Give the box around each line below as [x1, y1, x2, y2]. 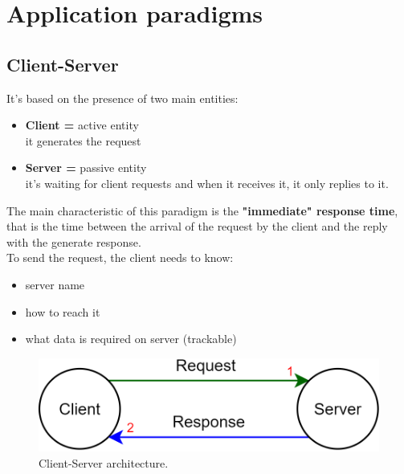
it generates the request [25, 132, 141, 149]
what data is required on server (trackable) [25, 330, 237, 347]
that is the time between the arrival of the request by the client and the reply [6, 218, 388, 235]
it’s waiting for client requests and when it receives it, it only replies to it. [25, 174, 389, 191]
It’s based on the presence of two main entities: [6, 89, 239, 106]
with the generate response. [6, 233, 141, 250]
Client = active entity [25, 116, 139, 133]
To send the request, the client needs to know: [6, 249, 234, 266]
